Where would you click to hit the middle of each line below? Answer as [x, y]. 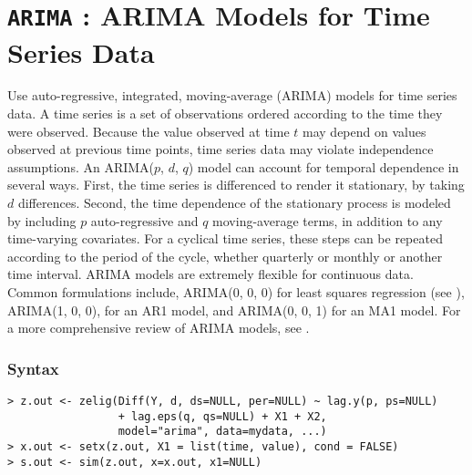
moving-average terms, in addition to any [328, 220]
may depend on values [364, 131]
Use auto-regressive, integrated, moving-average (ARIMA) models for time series [232, 95]
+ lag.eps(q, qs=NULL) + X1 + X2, [222, 416]
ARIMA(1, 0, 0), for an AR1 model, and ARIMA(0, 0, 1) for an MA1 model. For [234, 310]
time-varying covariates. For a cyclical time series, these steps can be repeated [225, 238]
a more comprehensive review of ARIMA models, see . [159, 328]
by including [42, 220]
